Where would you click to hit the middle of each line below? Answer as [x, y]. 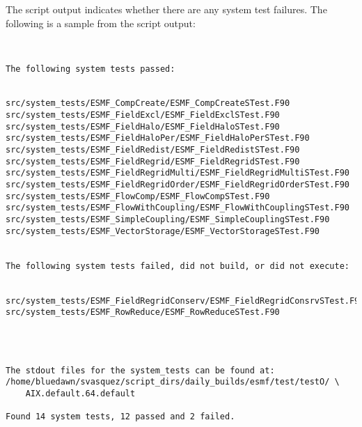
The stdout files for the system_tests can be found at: [140, 370]
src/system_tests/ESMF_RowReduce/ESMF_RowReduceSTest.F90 [143, 312]
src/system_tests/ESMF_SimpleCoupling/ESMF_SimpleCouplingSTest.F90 [168, 220]
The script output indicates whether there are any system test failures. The [166, 9]
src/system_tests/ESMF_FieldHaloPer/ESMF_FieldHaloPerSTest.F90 [158, 138]
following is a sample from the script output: [101, 23]
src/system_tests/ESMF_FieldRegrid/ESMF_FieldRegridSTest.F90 [153, 161]
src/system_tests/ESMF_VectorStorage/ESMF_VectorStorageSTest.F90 [163, 231]
